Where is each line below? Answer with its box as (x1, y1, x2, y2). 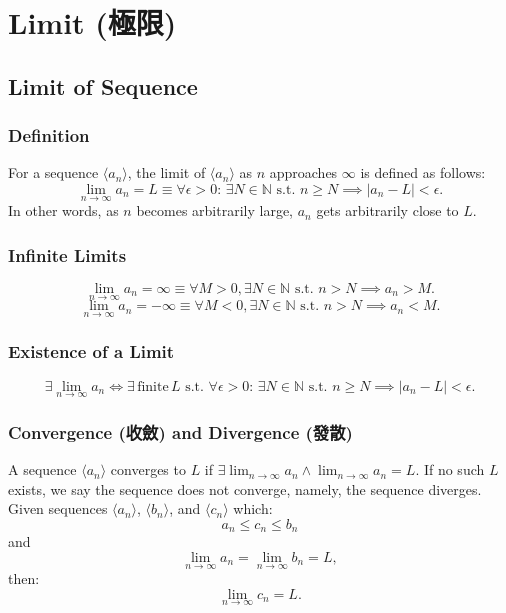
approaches (269, 162, 338, 183)
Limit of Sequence (8, 70, 198, 101)
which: (233, 498, 273, 519)
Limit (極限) (8, 2, 177, 43)
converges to (110, 459, 186, 480)
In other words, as (8, 200, 119, 221)
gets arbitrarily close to (316, 200, 459, 221)
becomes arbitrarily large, (136, 200, 293, 221)
